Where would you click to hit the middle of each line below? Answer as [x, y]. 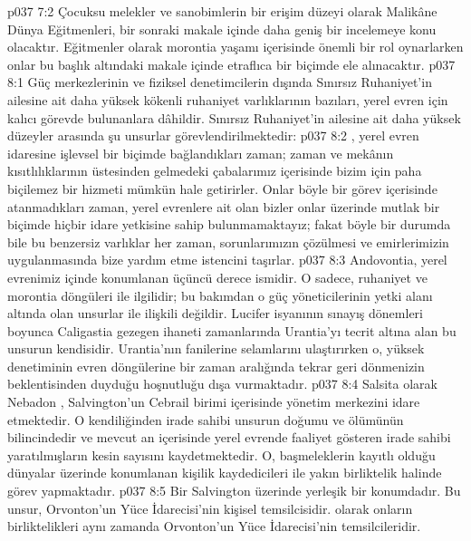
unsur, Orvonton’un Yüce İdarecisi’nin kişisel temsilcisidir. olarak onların [210, 508]
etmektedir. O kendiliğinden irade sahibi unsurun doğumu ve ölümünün [206, 419]
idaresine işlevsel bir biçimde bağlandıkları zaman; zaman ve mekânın [201, 153]
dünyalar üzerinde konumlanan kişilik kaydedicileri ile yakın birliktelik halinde [225, 473]
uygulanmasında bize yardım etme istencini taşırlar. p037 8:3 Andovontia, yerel [227, 260]
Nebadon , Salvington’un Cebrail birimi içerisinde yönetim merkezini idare [214, 402]
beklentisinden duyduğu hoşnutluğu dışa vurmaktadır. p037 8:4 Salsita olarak [222, 384]
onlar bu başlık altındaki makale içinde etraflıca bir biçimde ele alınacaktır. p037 [231, 64]
